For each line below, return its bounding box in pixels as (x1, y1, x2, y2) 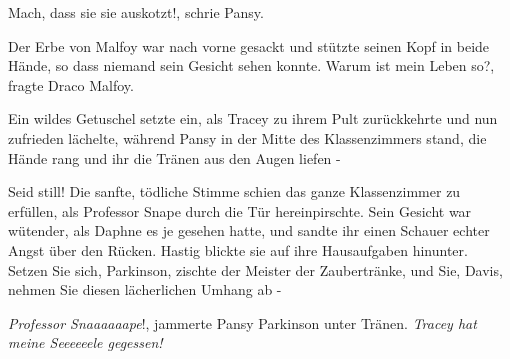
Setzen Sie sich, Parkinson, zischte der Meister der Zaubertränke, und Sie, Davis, (8, 259, 503, 280)
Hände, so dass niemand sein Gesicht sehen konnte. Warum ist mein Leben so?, (8, 55, 495, 76)
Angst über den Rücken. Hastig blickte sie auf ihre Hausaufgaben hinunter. (8, 239, 468, 260)
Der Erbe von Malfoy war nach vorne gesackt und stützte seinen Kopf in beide (8, 35, 490, 56)
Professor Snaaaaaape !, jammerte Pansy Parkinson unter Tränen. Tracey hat (8, 312, 477, 333)
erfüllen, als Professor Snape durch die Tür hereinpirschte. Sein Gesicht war (8, 200, 472, 221)
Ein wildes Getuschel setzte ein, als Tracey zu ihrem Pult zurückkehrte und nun (8, 108, 498, 129)
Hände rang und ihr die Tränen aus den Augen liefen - (8, 147, 341, 168)
